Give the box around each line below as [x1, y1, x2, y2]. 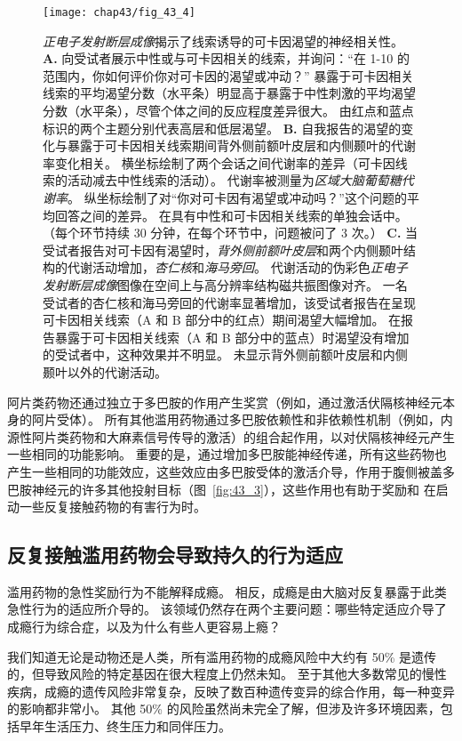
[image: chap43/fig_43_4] [43, 6, 195, 19]
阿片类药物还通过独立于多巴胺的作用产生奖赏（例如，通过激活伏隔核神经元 [7, 392, 442, 411]
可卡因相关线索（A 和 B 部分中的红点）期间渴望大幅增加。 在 [43, 310, 402, 329]
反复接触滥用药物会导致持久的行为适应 [7, 541, 343, 568]
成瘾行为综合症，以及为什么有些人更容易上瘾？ [7, 617, 281, 636]
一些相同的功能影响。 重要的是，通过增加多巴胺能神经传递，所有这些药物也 [7, 445, 447, 463]
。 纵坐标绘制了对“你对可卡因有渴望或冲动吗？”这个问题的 [68, 189, 407, 206]
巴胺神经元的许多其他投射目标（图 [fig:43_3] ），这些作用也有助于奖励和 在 [7, 479, 436, 498]
